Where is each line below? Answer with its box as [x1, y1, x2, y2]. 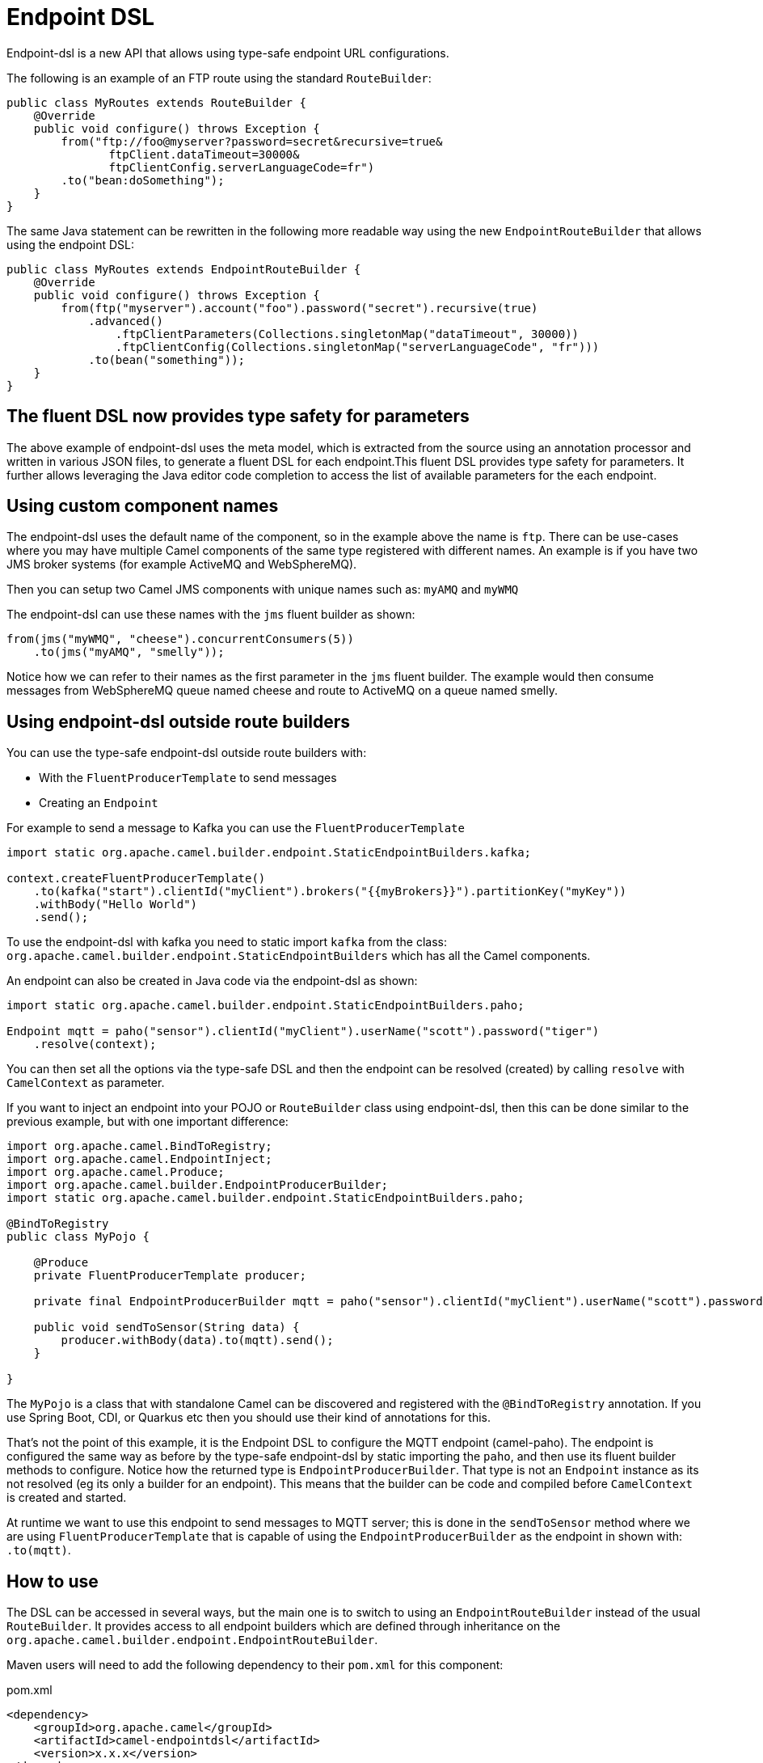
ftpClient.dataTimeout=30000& [108, 147, 300, 161]
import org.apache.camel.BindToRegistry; [6, 1139, 272, 1153]
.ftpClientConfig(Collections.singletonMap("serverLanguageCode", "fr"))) [115, 340, 600, 353]
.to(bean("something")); [88, 353, 246, 366]
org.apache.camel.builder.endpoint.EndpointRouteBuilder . [6, 1633, 378, 1647]
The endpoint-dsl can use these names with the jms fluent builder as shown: [6, 607, 415, 622]
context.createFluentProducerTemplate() [6, 872, 266, 886]
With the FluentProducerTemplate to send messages [39, 771, 337, 785]
